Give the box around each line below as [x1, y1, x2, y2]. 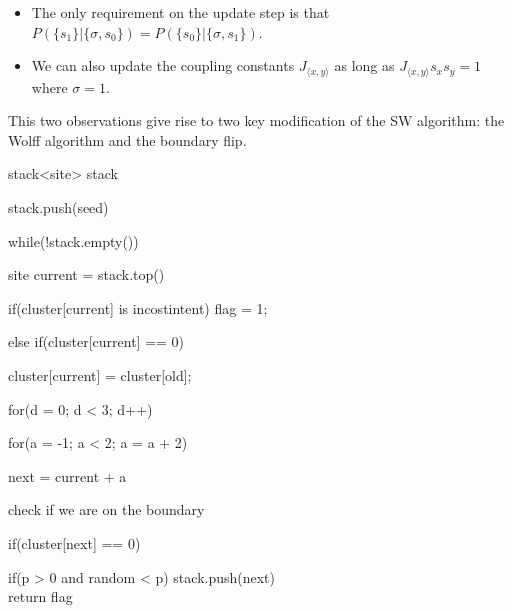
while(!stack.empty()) [8, 230, 139, 251]
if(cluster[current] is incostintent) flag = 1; [8, 297, 268, 318]
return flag [8, 586, 73, 607]
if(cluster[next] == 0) [8, 532, 141, 553]
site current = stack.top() [8, 264, 165, 285]
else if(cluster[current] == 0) [8, 331, 185, 352]
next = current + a [8, 465, 127, 486]
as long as [334, 55, 395, 76]
